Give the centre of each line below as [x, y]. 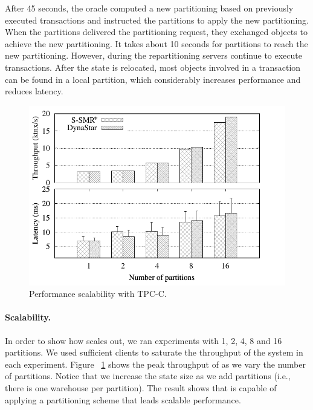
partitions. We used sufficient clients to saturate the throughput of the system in [154, 352]
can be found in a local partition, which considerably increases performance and [153, 79]
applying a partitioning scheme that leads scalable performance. [123, 399]
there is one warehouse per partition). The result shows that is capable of [141, 387]
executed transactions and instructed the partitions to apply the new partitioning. [157, 20]
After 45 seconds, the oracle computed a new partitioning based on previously [149, 8]
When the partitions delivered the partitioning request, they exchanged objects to [156, 32]
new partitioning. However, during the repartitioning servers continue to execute [153, 55]
